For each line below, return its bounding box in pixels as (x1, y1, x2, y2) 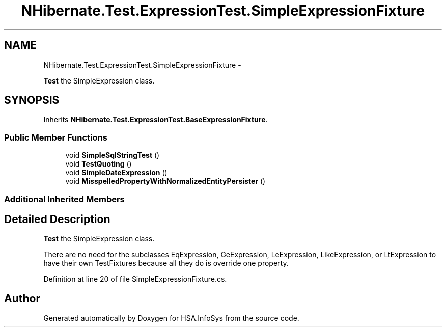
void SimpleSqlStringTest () (65, 151, 160, 160)
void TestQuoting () (65, 159, 132, 169)
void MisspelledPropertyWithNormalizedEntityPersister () (65, 177, 266, 186)
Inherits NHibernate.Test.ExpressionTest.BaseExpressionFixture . (43, 115, 268, 124)
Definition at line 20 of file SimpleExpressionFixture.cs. (43, 274, 227, 284)
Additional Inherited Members (4, 194, 125, 204)
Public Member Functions (4, 132, 107, 143)
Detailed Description (4, 212, 110, 226)
